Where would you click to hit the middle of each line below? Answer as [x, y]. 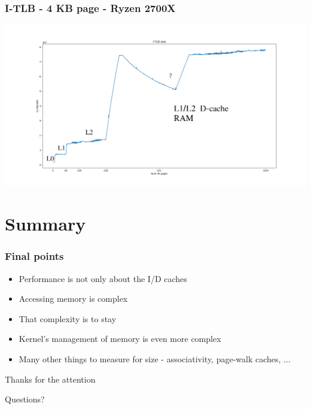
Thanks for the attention [50, 379]
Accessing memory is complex [73, 299]
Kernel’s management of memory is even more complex [120, 339]
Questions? [25, 399]
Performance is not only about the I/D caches [103, 278]
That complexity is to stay [68, 318]
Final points [34, 256]
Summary [45, 224]
